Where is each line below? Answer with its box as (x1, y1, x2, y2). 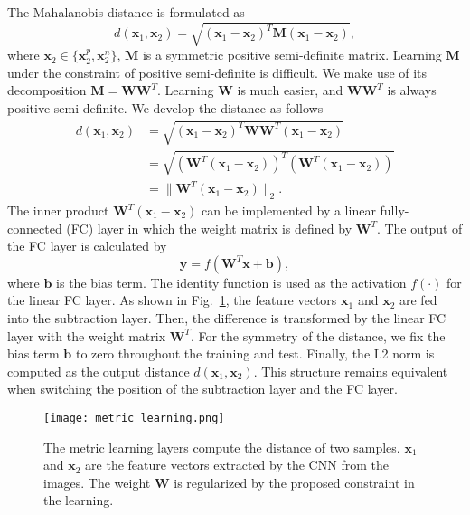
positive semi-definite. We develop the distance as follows (7, 98, 324, 117)
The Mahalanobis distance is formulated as (7, 3, 245, 21)
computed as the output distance (7, 361, 190, 380)
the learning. (43, 491, 114, 510)
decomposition (7, 81, 87, 100)
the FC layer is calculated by (7, 236, 167, 255)
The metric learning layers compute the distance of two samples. (43, 437, 400, 456)
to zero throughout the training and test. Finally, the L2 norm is (75, 344, 435, 363)
